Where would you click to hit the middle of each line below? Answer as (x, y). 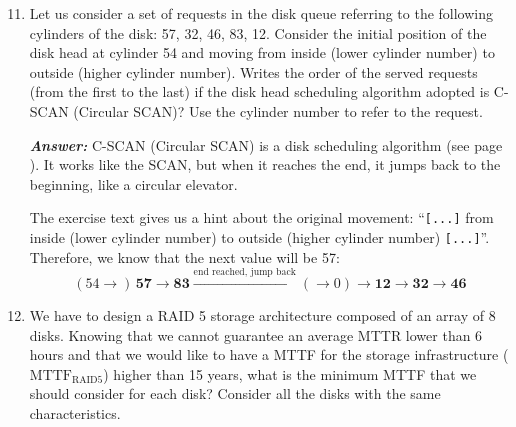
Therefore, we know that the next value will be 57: (184, 256)
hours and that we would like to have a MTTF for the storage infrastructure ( (269, 354)
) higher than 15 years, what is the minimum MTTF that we (290, 373)
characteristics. (75, 413)
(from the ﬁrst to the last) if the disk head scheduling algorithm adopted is (259, 91)
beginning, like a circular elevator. (133, 183)
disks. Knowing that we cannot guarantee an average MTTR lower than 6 (256, 334)
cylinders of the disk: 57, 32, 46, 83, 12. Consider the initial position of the (258, 32)
